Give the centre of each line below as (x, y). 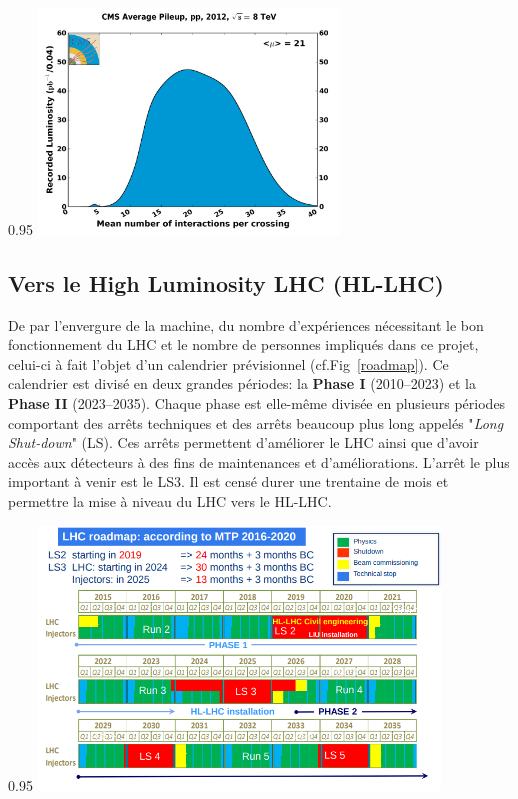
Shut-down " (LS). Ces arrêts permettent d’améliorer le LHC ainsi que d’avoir (243, 442)
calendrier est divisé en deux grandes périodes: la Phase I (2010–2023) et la (242, 383)
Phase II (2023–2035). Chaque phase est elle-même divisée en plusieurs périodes (257, 402)
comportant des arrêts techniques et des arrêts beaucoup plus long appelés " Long (256, 422)
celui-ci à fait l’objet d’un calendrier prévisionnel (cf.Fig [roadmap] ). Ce (228, 363)
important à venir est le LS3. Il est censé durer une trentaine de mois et (228, 481)
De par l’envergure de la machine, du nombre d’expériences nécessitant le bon (246, 324)
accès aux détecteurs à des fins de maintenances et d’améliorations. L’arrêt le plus (259, 461)
